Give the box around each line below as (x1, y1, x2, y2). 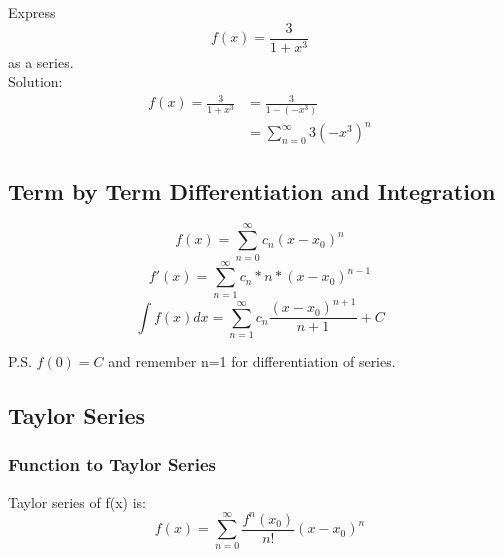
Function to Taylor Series (8, 452, 216, 477)
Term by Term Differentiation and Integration (8, 175, 496, 206)
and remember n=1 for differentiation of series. (108, 350, 396, 371)
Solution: (8, 71, 63, 92)
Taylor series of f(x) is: (8, 491, 146, 512)
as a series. (8, 51, 74, 72)
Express (8, 2, 56, 22)
